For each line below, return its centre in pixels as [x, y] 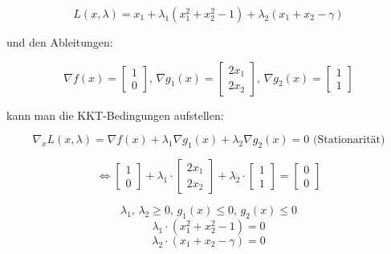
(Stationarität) [349, 140]
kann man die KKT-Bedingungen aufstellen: [115, 115]
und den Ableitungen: [60, 42]
